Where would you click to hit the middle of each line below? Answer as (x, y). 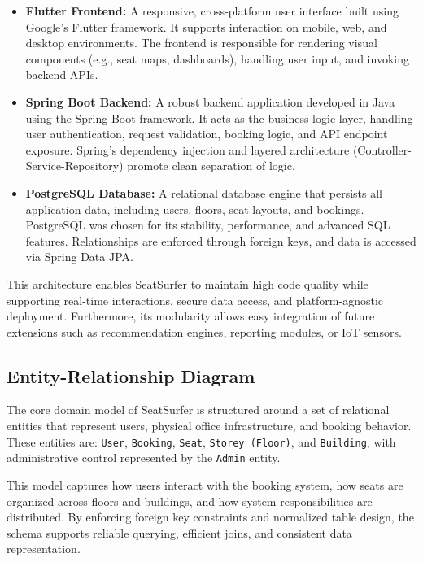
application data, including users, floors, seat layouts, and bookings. (195, 209)
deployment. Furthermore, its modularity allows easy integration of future (191, 316)
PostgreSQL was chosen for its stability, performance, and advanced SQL (208, 225)
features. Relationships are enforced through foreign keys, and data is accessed (221, 240)
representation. (44, 549)
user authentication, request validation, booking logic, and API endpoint (207, 134)
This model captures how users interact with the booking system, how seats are (205, 484)
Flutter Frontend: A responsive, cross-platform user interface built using (212, 11)
